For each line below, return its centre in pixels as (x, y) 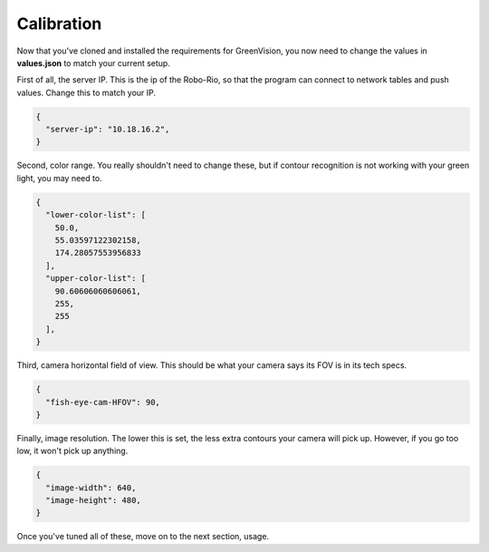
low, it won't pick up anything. (72, 451)
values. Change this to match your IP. (86, 92)
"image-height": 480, (94, 500)
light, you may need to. (60, 178)
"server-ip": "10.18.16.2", (108, 130)
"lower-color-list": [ (96, 215)
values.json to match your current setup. (94, 63)
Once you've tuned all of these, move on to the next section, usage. (143, 537)
